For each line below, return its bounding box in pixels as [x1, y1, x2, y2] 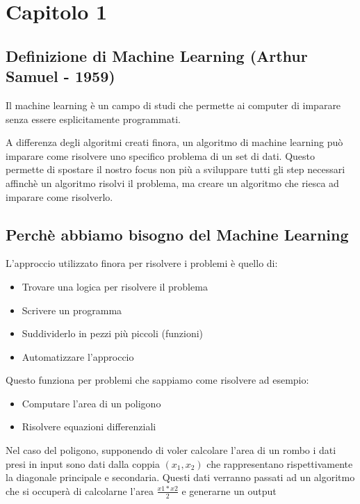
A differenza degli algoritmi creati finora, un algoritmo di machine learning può [6, 135, 343, 149]
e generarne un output [181, 483, 277, 498]
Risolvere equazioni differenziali [22, 419, 156, 434]
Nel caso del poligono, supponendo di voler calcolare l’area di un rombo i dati [6, 443, 336, 457]
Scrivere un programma [22, 302, 122, 317]
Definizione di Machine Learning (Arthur [6, 44, 308, 66]
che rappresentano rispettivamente [206, 456, 353, 471]
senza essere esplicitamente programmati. [6, 111, 181, 126]
